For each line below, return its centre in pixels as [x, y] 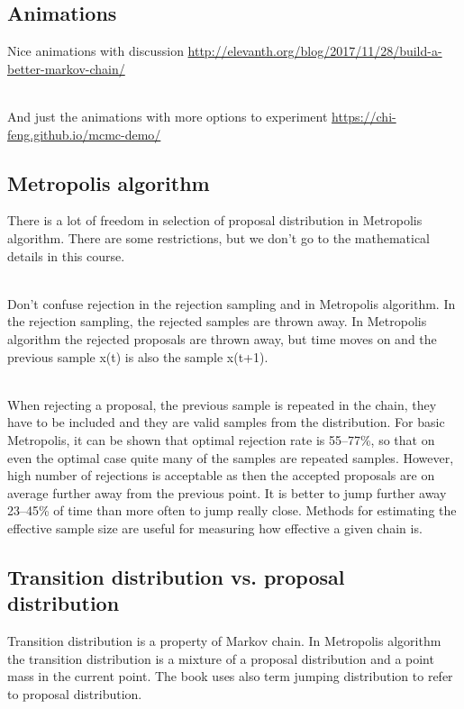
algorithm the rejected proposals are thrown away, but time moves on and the [222, 338]
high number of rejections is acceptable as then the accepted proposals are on [221, 475]
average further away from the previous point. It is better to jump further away [227, 492]
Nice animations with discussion [96, 51]
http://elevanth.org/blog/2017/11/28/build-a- [315, 51]
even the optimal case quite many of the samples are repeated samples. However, [231, 457]
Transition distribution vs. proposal [176, 576]
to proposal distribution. [75, 693]
